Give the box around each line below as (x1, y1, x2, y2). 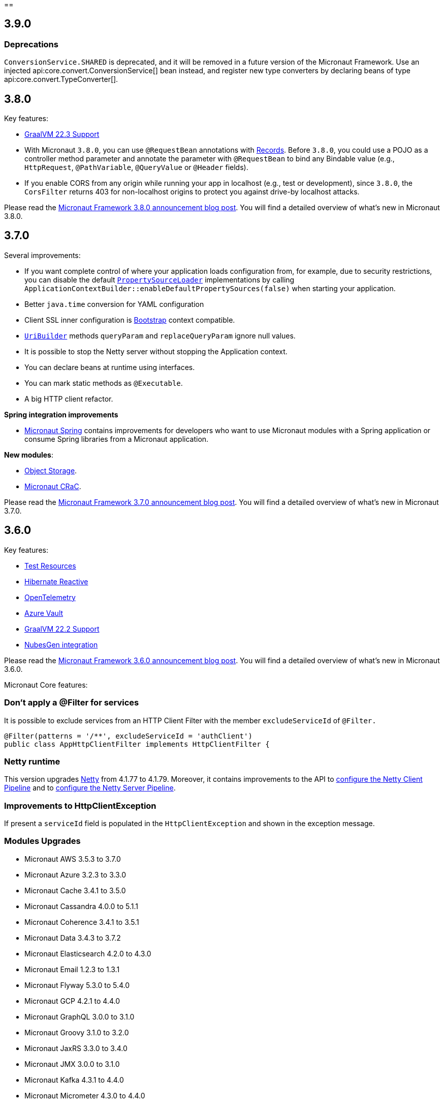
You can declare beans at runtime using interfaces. (24, 362, 195, 372)
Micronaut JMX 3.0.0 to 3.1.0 (24, 1059, 120, 1068)
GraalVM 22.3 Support (24, 130, 100, 139)
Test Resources (24, 561, 76, 570)
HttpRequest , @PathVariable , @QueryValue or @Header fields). (24, 163, 248, 172)
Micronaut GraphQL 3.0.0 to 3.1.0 (24, 1012, 135, 1021)
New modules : (4, 450, 53, 459)
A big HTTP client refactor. (24, 394, 113, 403)
